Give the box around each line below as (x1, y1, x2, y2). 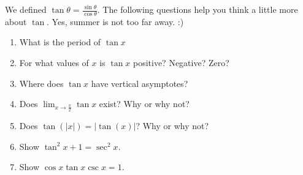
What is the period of (19, 35, 101, 48)
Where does (19, 76, 64, 89)
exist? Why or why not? (99, 97, 190, 110)
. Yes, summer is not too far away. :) (47, 15, 184, 28)
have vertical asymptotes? (91, 76, 188, 89)
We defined (5, 3, 47, 15)
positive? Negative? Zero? (132, 56, 229, 69)
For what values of (19, 56, 89, 69)
